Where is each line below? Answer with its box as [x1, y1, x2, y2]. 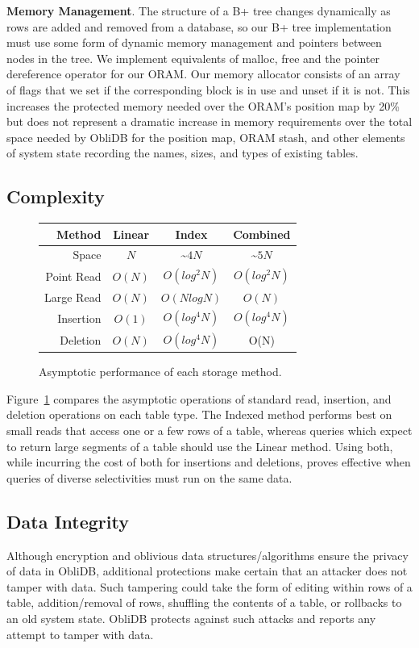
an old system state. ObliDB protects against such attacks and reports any [6, 609, 376, 626]
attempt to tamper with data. [6, 625, 154, 642]
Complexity [6, 184, 105, 209]
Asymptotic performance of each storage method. [39, 363, 282, 380]
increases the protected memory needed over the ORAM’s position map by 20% [6, 97, 400, 114]
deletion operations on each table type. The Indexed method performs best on [6, 406, 392, 423]
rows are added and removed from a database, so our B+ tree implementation [6, 18, 392, 35]
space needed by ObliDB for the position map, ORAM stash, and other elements [6, 128, 405, 145]
